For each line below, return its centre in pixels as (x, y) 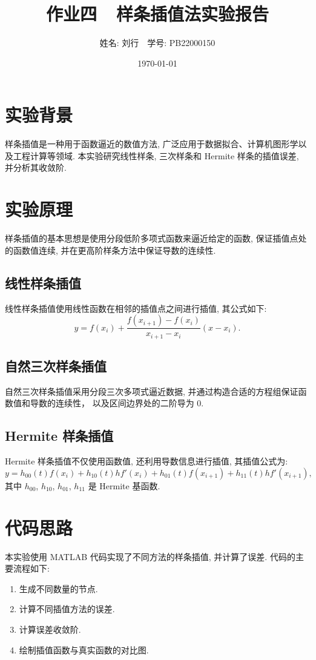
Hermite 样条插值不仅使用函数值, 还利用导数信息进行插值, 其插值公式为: (146, 461)
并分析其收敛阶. (36, 167)
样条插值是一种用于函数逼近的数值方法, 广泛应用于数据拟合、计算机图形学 (152, 144)
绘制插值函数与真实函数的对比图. (84, 649)
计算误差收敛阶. (50, 629)
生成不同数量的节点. (58, 588)
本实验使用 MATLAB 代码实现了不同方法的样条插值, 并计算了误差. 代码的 (150, 556)
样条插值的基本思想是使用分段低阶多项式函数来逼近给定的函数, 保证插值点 (152, 238)
